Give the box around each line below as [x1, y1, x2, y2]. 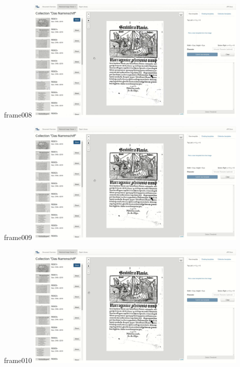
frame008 [4, 109, 32, 119]
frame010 [4, 354, 32, 365]
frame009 [4, 232, 32, 242]
